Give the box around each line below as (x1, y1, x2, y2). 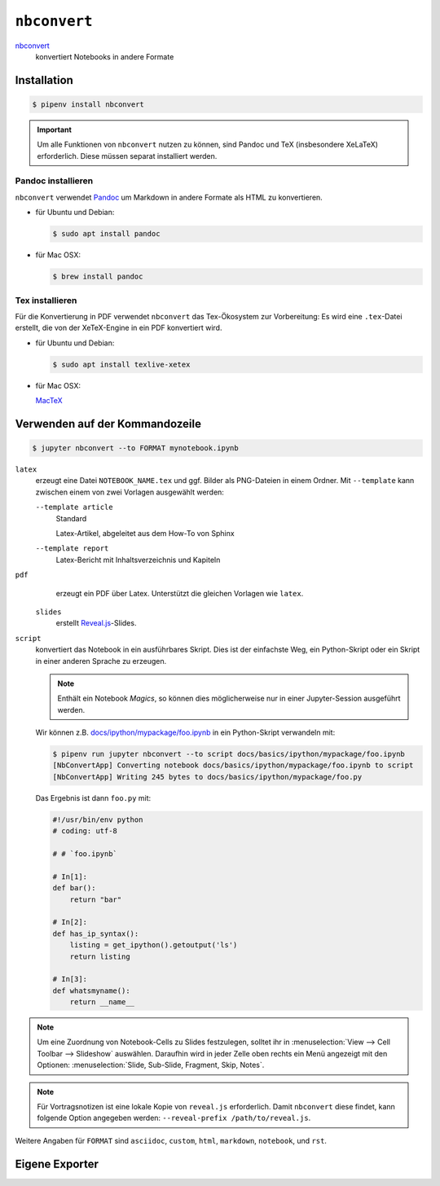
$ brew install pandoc (52, 272, 143, 281)
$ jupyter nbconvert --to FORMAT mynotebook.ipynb (32, 444, 240, 453)
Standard (55, 513, 87, 523)
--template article (35, 503, 113, 512)
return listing (69, 951, 130, 961)
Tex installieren (15, 294, 77, 305)
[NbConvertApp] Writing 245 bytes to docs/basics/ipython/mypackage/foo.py (52, 772, 363, 781)
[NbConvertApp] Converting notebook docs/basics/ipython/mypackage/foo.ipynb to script (52, 761, 414, 770)
